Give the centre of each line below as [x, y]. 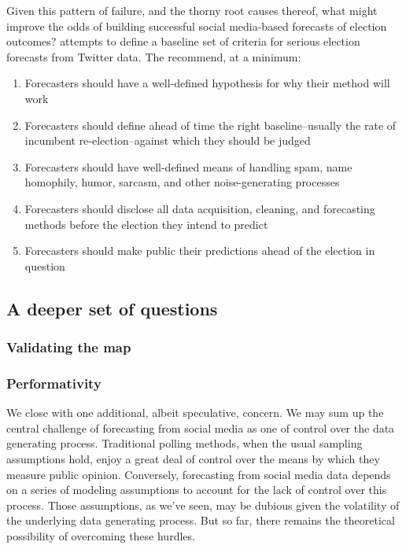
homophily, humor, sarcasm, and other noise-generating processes [182, 182]
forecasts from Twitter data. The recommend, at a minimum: [154, 56]
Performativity [54, 383]
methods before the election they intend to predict [146, 224]
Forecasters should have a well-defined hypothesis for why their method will [207, 83]
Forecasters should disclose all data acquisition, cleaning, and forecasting [200, 208]
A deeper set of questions [112, 308]
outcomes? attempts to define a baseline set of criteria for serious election [183, 41]
